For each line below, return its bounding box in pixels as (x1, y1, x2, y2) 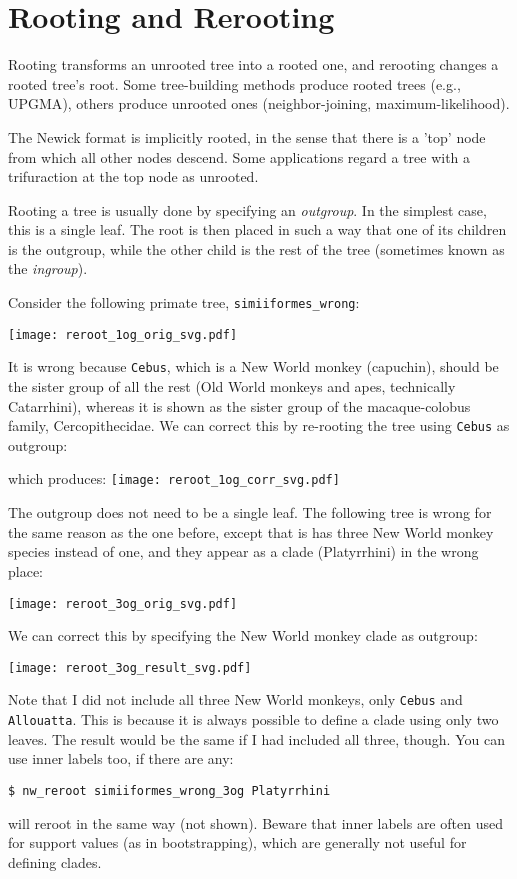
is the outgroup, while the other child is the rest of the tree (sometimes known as (8, 238, 505, 259)
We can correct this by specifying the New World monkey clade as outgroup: (8, 625, 478, 646)
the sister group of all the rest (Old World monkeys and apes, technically (8, 376, 456, 397)
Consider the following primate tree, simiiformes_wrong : (8, 292, 360, 313)
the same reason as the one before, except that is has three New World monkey (8, 521, 494, 542)
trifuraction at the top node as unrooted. (8, 166, 259, 187)
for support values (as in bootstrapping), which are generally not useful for (8, 832, 467, 853)
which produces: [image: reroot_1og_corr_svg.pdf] (8, 468, 340, 489)
